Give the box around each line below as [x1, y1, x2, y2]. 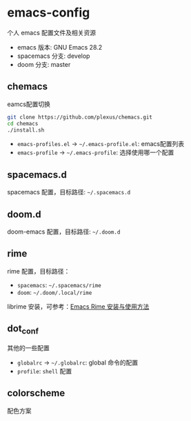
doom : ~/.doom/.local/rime [17, 288, 92, 296]
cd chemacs [7, 120, 39, 127]
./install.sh [7, 126, 45, 134]
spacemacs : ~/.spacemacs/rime [17, 280, 101, 289]
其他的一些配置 [7, 343, 50, 352]
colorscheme [7, 387, 66, 399]
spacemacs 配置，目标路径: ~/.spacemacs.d [7, 188, 131, 196]
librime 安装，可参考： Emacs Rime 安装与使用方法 [7, 302, 150, 311]
